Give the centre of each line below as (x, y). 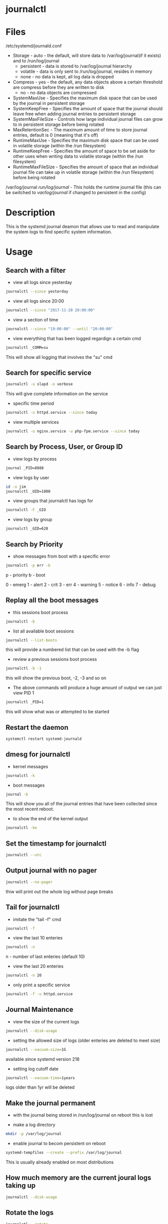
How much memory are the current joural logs (79, 1178)
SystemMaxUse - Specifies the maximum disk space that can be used (85, 98)
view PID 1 (23, 693)
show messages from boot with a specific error (61, 556)
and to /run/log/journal (36, 61)
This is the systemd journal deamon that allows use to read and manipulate (83, 227)
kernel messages (30, 766)
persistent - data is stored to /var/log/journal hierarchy (76, 66)
